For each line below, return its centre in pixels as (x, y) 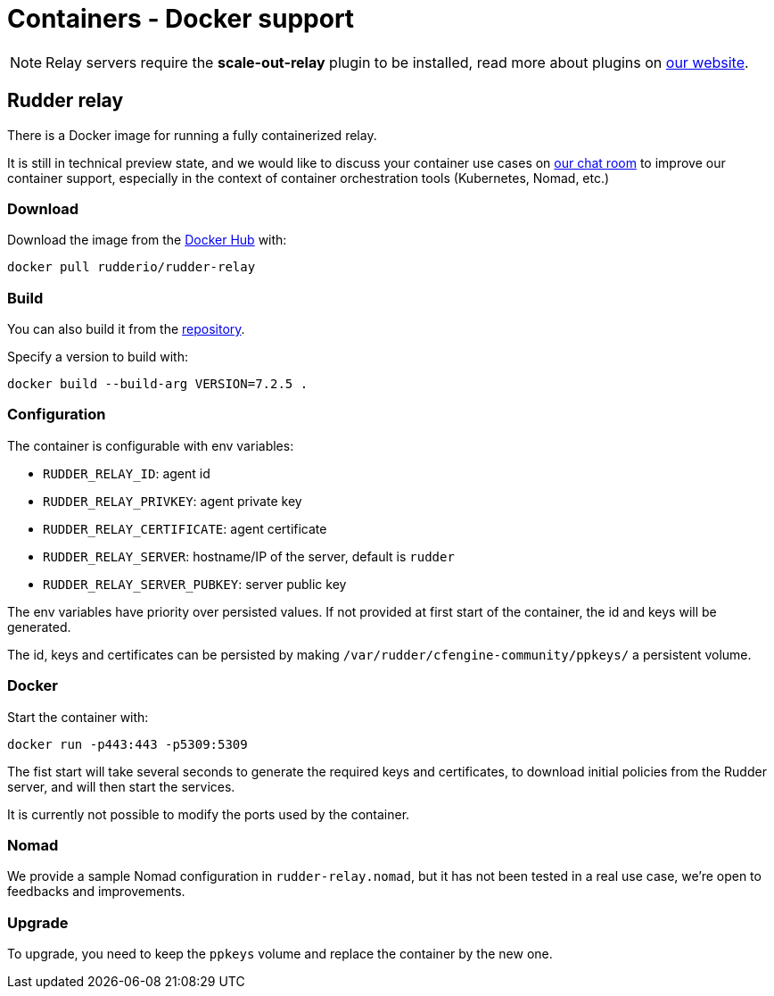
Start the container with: (78, 717)
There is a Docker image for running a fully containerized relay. (192, 135)
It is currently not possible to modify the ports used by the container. (209, 814)
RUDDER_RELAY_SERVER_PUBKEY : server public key (195, 584)
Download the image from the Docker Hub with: (147, 240)
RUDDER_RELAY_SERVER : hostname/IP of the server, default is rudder (249, 556)
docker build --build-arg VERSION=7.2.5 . (158, 384)
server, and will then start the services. (121, 786)
